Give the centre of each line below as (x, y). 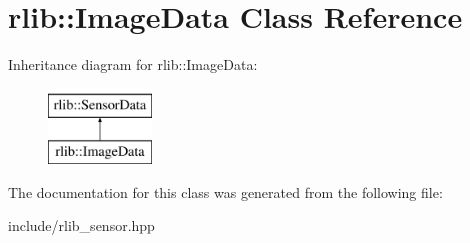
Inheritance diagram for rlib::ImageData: (133, 64)
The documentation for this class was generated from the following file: (225, 191)
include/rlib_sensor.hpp (81, 225)
